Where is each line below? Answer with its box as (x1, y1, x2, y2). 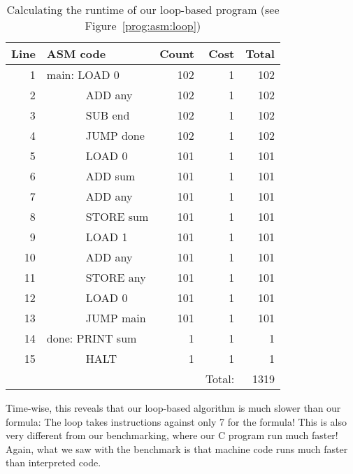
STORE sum (85, 208, 149, 224)
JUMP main (85, 310, 146, 326)
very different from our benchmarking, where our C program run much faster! (6, 428, 338, 443)
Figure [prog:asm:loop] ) (85, 17, 201, 34)
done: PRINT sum (46, 330, 137, 346)
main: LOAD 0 (46, 66, 120, 82)
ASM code (46, 45, 106, 62)
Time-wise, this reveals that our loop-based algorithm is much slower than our (6, 401, 341, 415)
